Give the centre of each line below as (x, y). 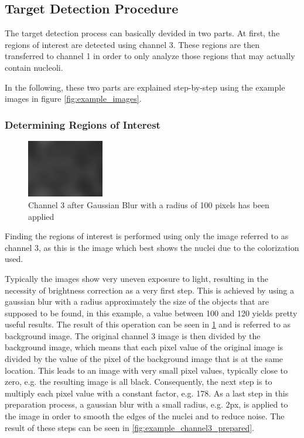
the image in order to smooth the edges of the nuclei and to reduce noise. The (145, 416)
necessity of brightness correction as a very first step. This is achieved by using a (150, 290)
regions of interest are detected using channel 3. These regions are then (132, 44)
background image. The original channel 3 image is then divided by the (133, 335)
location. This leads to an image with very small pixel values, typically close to (146, 370)
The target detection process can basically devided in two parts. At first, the (142, 33)
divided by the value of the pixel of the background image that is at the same (144, 359)
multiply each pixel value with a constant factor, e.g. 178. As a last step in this (147, 393)
